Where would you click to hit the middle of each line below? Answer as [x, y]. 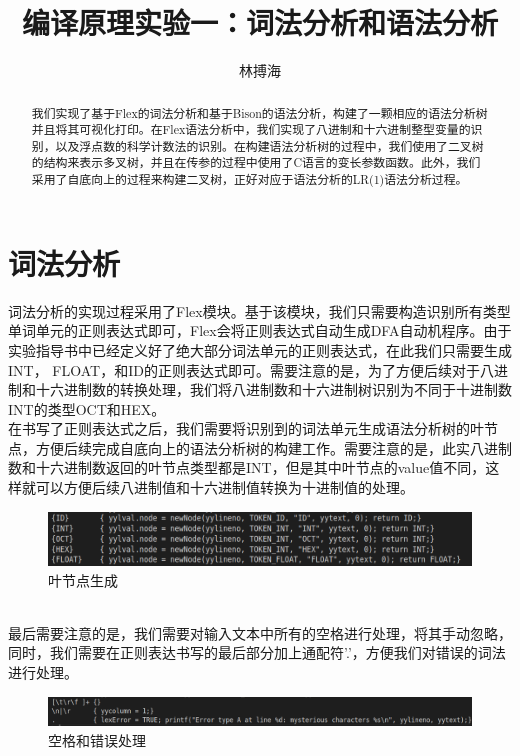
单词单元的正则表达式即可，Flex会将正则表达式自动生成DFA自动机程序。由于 [260, 330]
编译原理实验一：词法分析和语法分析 [259, 22]
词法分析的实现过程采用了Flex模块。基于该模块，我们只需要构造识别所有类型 [259, 310]
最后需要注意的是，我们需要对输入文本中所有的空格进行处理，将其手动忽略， [260, 632]
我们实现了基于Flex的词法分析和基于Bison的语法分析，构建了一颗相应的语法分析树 [259, 112]
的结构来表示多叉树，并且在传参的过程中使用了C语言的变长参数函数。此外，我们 [256, 162]
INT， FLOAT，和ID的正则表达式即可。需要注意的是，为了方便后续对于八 [251, 369]
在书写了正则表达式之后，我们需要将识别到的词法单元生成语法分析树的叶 [246, 428]
